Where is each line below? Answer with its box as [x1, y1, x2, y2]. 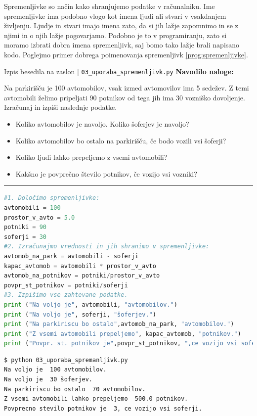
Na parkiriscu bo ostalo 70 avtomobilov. [4, 385, 146, 393]
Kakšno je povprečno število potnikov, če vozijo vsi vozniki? [15, 168, 197, 179]
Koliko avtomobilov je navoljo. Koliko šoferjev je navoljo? [15, 119, 189, 129]
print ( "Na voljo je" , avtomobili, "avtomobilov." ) [4, 301, 177, 308]
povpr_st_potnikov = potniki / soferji [4, 281, 128, 289]
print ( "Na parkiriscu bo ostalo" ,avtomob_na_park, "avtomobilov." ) [4, 321, 234, 328]
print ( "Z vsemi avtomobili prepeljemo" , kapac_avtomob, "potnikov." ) [4, 330, 241, 337]
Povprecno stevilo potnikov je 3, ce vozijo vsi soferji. [4, 405, 202, 412]
